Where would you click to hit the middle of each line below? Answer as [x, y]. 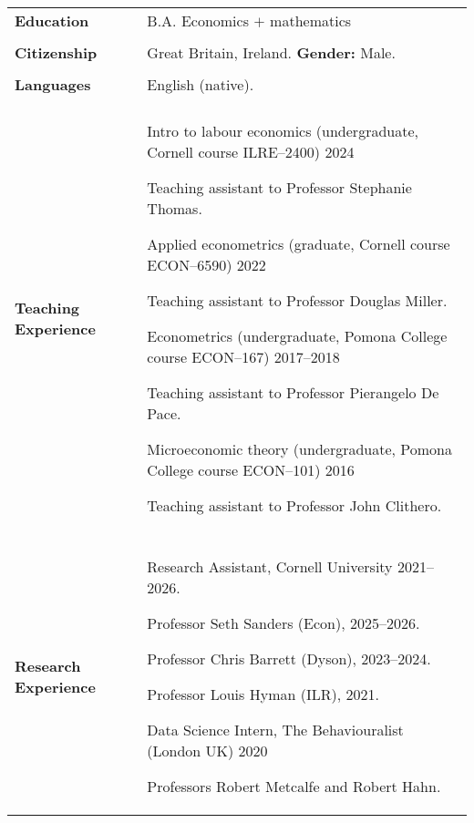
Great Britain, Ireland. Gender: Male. [271, 52]
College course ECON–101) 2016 [251, 470]
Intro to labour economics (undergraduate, [283, 131]
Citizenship [56, 52]
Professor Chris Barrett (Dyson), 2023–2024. [289, 658]
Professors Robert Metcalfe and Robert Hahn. [294, 786]
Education [52, 21]
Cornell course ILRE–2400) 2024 [251, 152]
